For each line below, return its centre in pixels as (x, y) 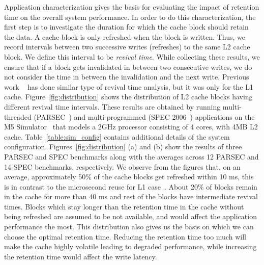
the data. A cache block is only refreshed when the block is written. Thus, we (125, 36)
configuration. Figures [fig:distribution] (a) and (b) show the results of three (123, 147)
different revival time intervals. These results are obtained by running (112, 106)
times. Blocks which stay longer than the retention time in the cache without (124, 206)
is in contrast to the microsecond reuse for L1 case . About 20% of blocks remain (131, 186)
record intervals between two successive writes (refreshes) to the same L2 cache (127, 47)
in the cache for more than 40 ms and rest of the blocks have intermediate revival (131, 196)
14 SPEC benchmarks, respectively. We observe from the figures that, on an (122, 166)
